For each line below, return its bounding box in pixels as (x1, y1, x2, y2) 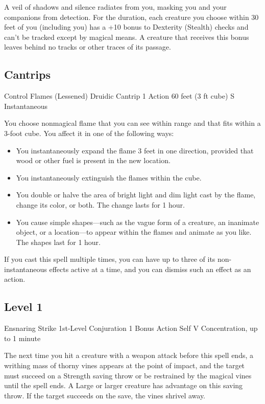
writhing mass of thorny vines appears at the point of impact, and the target (4, 360, 245, 371)
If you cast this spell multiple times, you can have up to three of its (4, 254, 215, 264)
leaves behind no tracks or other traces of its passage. (4, 41, 171, 52)
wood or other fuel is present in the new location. (16, 155, 171, 166)
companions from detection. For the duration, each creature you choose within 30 (4, 11, 259, 22)
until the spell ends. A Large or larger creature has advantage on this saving (4, 380, 243, 391)
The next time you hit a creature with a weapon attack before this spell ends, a (4, 350, 253, 361)
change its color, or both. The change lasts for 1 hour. (16, 199, 185, 210)
